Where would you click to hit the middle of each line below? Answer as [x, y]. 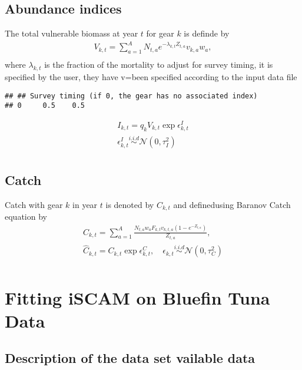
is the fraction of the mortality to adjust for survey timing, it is [159, 65]
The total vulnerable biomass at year [72, 33]
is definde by [207, 33]
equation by [26, 217]
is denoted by [130, 204]
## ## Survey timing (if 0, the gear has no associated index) [131, 96]
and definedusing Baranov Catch [232, 204]
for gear [160, 33]
